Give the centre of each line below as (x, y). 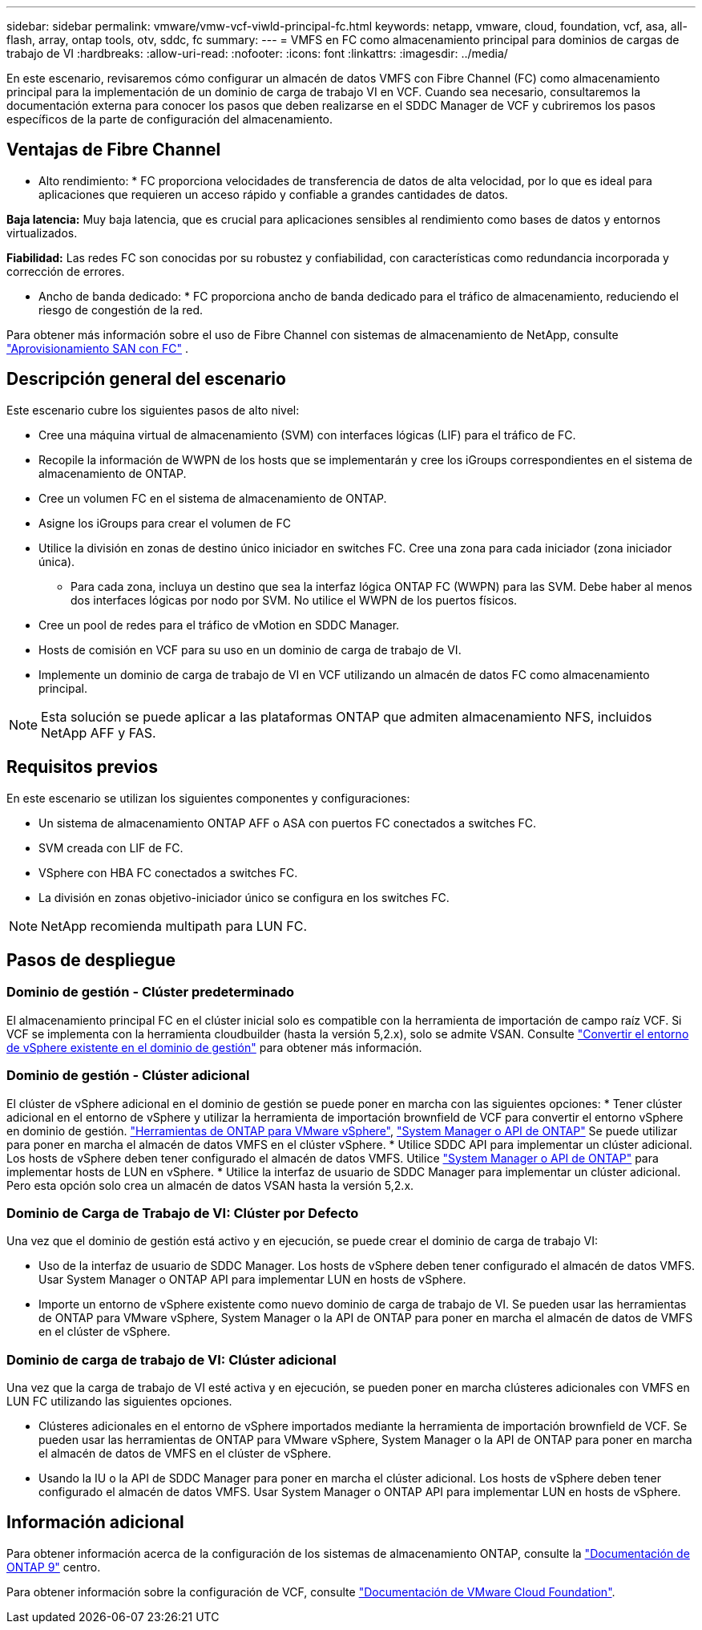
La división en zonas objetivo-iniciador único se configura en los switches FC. (244, 897)
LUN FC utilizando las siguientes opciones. (119, 1401)
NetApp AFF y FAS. (99, 732)
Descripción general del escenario (146, 379)
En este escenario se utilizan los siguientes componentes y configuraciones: (208, 798)
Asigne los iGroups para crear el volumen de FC (165, 523)
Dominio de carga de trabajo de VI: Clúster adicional (171, 1359)
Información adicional (95, 1523)
